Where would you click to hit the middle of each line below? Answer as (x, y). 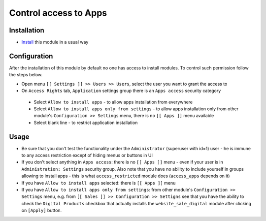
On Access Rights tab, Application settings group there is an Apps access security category (121, 91)
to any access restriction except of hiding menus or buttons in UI (87, 155)
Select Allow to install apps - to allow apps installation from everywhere (113, 102)
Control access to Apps (58, 13)
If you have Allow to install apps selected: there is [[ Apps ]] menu (99, 183)
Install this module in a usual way (55, 42)
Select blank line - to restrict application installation (86, 123)
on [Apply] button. (42, 210)
